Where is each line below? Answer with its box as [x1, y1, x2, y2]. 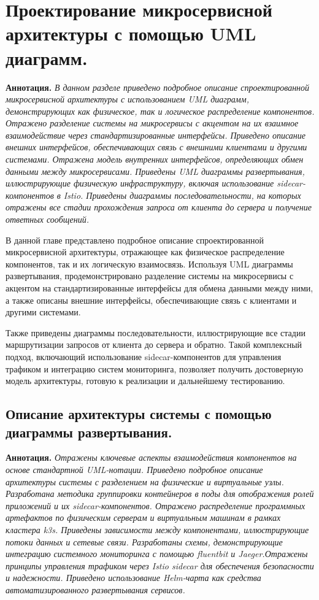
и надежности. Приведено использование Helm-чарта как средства [6, 571, 261, 584]
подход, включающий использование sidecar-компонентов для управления [6, 350, 282, 363]
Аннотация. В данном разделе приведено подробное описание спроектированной [6, 80, 310, 93]
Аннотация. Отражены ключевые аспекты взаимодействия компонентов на [6, 451, 297, 464]
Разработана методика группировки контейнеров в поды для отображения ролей [6, 487, 314, 500]
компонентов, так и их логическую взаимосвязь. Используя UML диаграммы [6, 257, 293, 270]
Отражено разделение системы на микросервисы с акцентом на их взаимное [6, 117, 299, 129]
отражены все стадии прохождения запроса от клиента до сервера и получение [6, 201, 312, 213]
